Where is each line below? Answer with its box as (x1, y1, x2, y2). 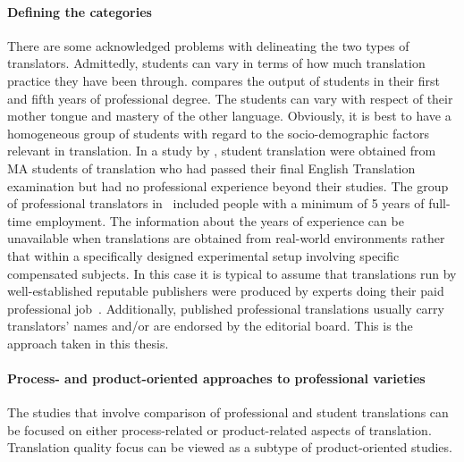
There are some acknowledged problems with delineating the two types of (7, 36, 409, 55)
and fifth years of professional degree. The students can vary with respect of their (7, 88, 453, 107)
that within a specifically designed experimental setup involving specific (7, 246, 400, 265)
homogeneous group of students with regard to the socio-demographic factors (7, 123, 429, 142)
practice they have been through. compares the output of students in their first (7, 71, 440, 89)
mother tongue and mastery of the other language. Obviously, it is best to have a (7, 106, 451, 125)
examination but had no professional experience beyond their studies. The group (7, 176, 449, 195)
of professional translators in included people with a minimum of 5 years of (7, 194, 425, 213)
